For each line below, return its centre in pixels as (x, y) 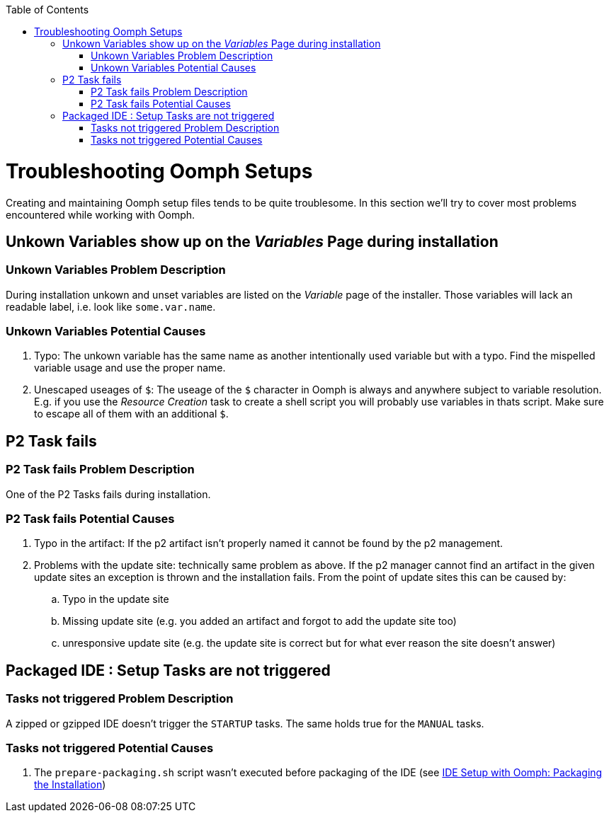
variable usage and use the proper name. (130, 368)
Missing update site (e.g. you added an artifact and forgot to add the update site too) (260, 621)
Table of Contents (47, 10)
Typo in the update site (116, 599)
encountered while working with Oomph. (101, 214)
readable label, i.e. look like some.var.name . (111, 306)
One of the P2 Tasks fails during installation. (108, 494)
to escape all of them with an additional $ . (131, 414)
